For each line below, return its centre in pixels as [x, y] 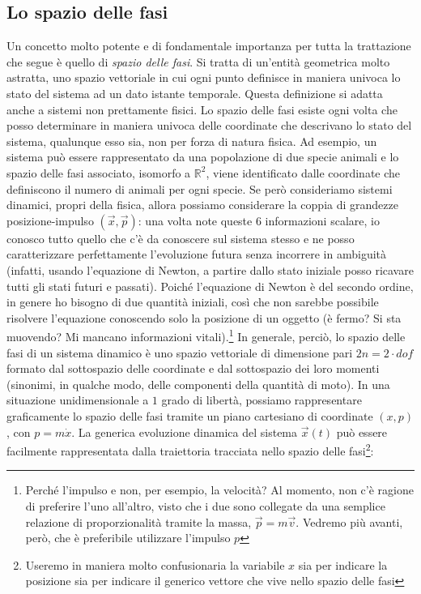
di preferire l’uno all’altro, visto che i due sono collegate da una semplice [205, 505]
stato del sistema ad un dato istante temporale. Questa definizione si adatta [195, 93]
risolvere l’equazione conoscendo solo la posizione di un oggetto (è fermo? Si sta [204, 317]
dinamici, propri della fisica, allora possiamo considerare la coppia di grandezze [202, 205]
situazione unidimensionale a [78, 400]
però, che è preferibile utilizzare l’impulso [128, 538]
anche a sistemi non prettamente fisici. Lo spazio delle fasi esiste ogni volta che [202, 109]
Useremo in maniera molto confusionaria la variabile [155, 564]
